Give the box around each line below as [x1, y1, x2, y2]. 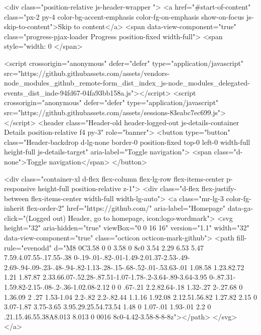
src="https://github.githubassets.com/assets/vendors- [4, 67, 170, 78]
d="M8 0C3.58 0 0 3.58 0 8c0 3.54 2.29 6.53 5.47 [54, 242, 204, 253]
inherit [4, 203, 25, 213]
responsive [4, 183, 36, 194]
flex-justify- [201, 183, 236, 194]
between [4, 193, 29, 203]
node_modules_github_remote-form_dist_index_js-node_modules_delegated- [4, 77, 250, 88]
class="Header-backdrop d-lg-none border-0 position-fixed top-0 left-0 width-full [4, 136, 250, 147]
